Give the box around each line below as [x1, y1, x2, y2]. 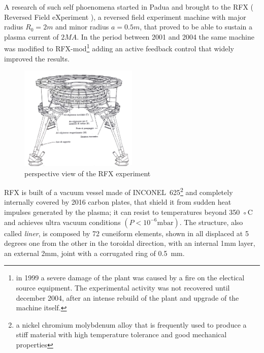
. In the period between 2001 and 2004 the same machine [77, 31, 254, 42]
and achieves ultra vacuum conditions [4, 216, 121, 227]
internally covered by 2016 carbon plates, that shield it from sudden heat [4, 197, 232, 207]
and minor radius [55, 21, 109, 32]
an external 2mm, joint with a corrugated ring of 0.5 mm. [4, 247, 185, 258]
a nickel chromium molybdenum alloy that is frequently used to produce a [16, 319, 247, 330]
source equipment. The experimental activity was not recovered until [16, 282, 230, 293]
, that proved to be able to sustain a [140, 21, 253, 32]
